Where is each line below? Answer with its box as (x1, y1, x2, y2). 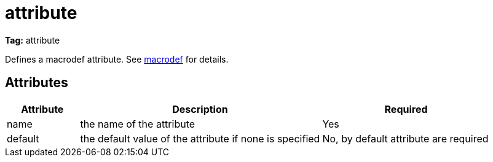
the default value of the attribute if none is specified (80, 132, 320, 145)
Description (172, 102, 228, 115)
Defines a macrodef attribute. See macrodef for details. (5, 53, 229, 64)
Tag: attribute (5, 34, 60, 45)
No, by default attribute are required (322, 132, 489, 145)
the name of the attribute (80, 117, 195, 130)
